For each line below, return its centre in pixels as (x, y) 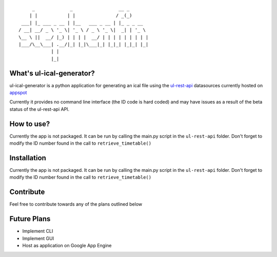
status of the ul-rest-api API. (39, 109)
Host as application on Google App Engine (67, 245)
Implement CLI (38, 231)
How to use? (30, 124)
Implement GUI (38, 238)
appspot (18, 93)
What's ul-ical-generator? (52, 73)
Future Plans (30, 219)
